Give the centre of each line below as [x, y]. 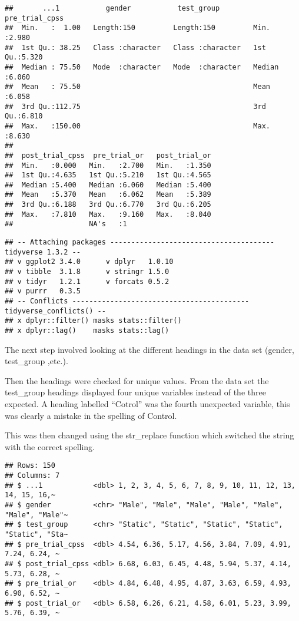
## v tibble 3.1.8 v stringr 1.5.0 [87, 272]
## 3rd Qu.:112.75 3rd [135, 106]
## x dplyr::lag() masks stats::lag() [87, 331]
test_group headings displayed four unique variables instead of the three [135, 392]
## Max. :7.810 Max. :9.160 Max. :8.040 [108, 214]
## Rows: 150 [30, 466]
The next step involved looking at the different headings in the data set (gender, [149, 349]
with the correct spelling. [50, 446]
